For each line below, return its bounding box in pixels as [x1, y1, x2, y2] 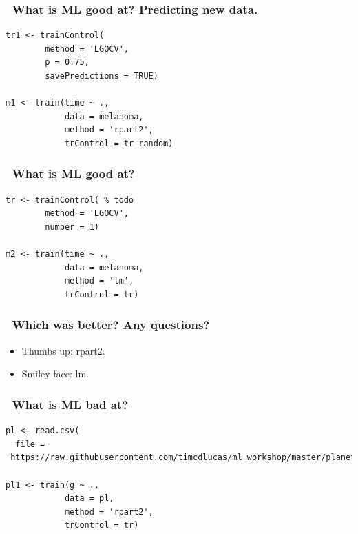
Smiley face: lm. [21, 366, 89, 381]
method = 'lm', [64, 276, 134, 286]
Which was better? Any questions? [12, 316, 210, 333]
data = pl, [64, 493, 114, 504]
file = [15, 439, 45, 449]
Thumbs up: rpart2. [21, 343, 105, 357]
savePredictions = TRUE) [45, 71, 158, 81]
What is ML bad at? [12, 395, 129, 413]
